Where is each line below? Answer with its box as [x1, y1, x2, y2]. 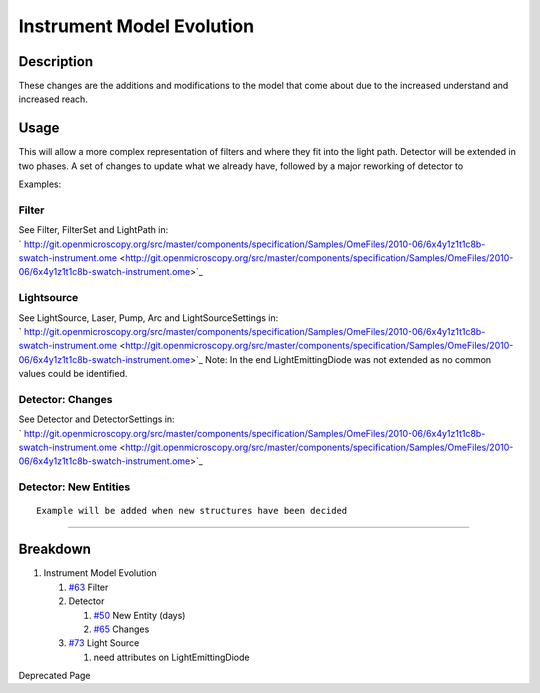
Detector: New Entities [18, 480, 131, 494]
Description [18, 53, 94, 70]
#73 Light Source [68, 637, 140, 649]
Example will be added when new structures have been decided [36, 505, 348, 517]
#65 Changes [93, 623, 150, 635]
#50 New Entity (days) [93, 609, 186, 621]
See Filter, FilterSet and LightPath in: [18, 224, 169, 236]
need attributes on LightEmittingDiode [93, 651, 250, 663]
